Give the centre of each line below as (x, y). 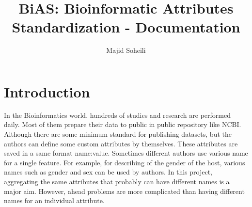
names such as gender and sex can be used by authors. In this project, (108, 172)
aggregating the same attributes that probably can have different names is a (117, 181)
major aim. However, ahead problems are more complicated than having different (124, 191)
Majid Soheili (126, 50)
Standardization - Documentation (126, 27)
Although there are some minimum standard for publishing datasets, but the (118, 134)
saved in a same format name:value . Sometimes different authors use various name (126, 153)
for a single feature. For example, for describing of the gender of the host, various (125, 162)
